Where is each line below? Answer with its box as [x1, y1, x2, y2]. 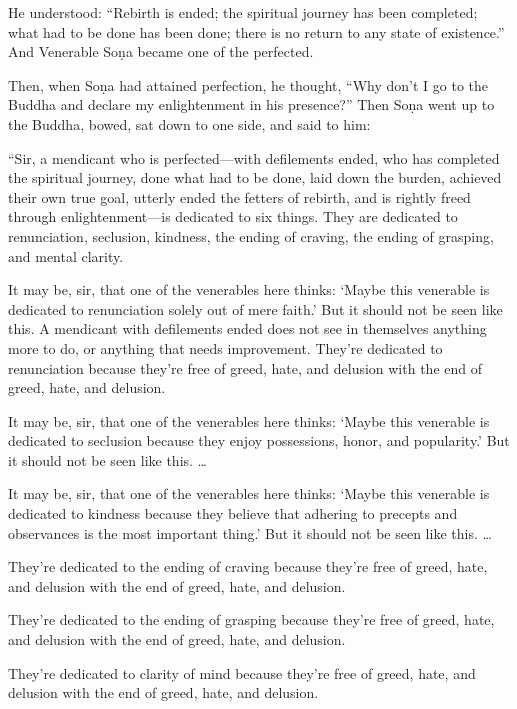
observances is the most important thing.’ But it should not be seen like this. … [8, 522, 492, 543]
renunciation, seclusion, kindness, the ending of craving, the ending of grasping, [8, 225, 494, 246]
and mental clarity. [8, 245, 124, 266]
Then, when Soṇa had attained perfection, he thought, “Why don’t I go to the [8, 74, 488, 95]
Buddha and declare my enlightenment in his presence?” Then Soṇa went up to [8, 94, 495, 115]
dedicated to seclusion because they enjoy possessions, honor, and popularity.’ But [8, 430, 510, 451]
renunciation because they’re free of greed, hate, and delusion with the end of [8, 357, 482, 378]
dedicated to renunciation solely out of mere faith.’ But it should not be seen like [8, 298, 503, 319]
